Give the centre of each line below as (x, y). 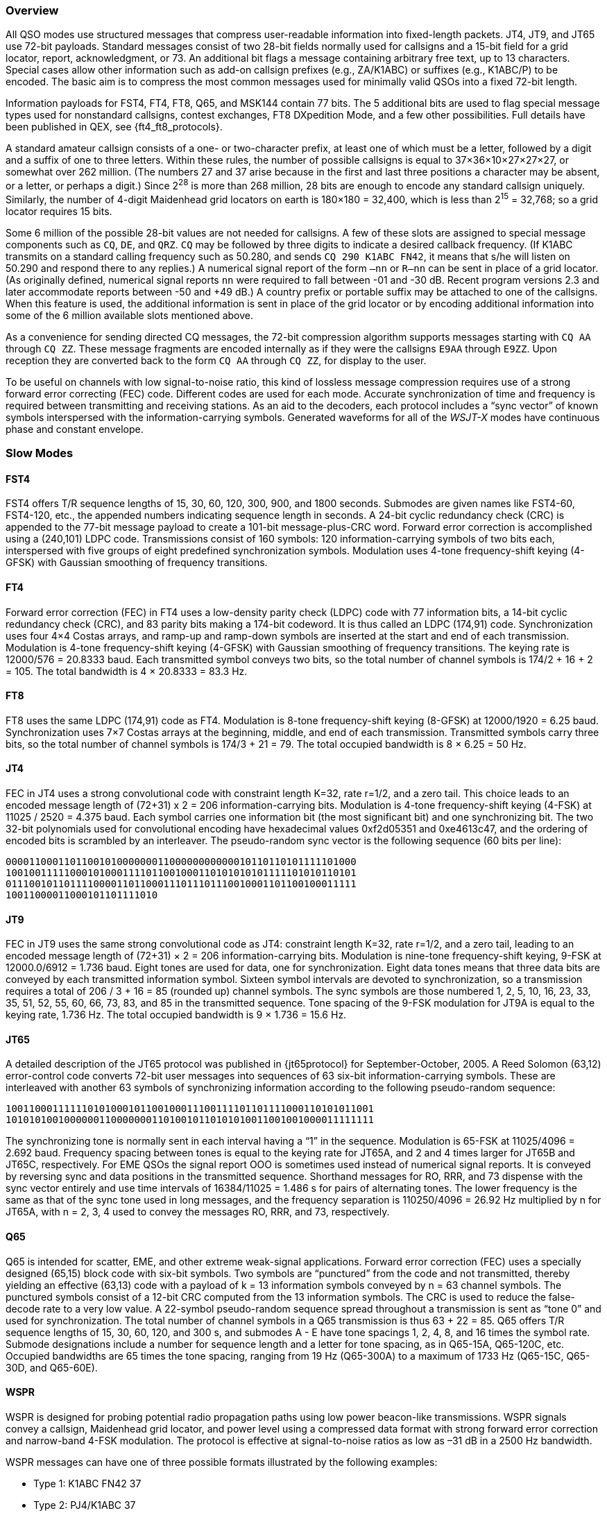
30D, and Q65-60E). (52, 1367)
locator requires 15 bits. (59, 211)
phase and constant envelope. (75, 429)
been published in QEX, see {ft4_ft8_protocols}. (114, 127)
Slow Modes (40, 453)
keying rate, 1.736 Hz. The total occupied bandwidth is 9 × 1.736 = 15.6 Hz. (176, 1015)
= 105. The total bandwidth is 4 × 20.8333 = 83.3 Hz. (127, 671)
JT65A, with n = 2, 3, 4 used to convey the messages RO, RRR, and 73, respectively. (198, 1212)
